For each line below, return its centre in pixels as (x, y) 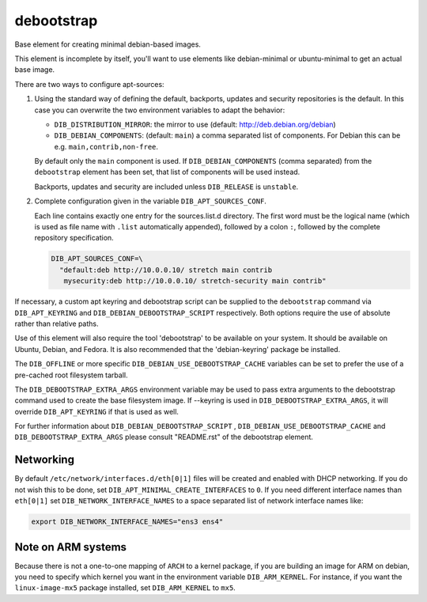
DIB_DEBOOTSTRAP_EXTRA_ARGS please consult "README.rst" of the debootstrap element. (164, 437)
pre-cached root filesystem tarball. (71, 375)
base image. (35, 70)
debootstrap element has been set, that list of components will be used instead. (167, 172)
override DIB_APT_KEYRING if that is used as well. (97, 411)
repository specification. (74, 238)
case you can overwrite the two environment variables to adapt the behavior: (160, 110)
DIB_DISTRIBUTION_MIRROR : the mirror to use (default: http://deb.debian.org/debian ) (195, 124)
